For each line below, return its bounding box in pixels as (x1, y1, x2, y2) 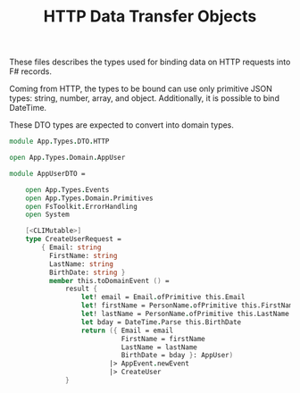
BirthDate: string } (48, 268, 126, 277)
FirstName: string (48, 251, 118, 260)
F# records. (9, 66, 52, 77)
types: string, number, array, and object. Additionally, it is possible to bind (9, 93, 279, 104)
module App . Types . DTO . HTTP (9, 137, 110, 146)
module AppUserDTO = (9, 169, 87, 178)
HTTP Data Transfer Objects (43, 6, 257, 27)
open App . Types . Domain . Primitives (25, 194, 154, 203)
